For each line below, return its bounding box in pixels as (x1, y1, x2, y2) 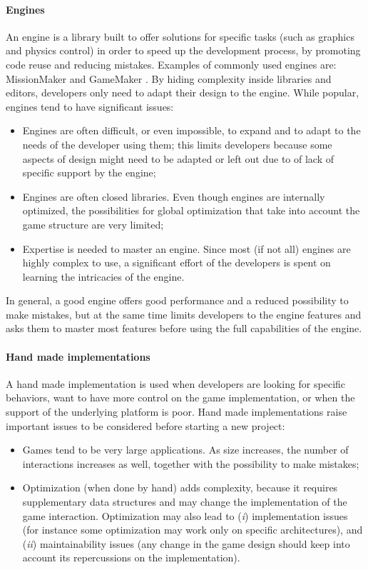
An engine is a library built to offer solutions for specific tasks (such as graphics (6, 29, 354, 44)
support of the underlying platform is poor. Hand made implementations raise (6, 404, 347, 419)
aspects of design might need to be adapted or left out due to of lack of (22, 151, 334, 166)
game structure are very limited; (22, 216, 164, 231)
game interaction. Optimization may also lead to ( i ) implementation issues (22, 508, 348, 523)
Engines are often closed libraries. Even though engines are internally (22, 189, 325, 204)
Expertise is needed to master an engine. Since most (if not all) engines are (22, 241, 351, 256)
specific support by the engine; (22, 165, 156, 180)
